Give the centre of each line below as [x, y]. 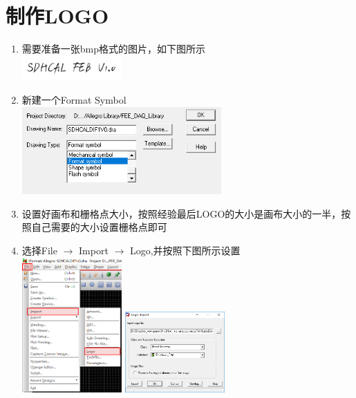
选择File [39, 250]
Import [94, 250]
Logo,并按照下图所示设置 [185, 250]
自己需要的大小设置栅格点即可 [99, 227]
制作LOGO [57, 16]
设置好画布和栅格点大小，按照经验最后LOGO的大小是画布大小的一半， [181, 213]
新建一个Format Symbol [74, 100]
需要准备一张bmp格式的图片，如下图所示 [114, 49]
